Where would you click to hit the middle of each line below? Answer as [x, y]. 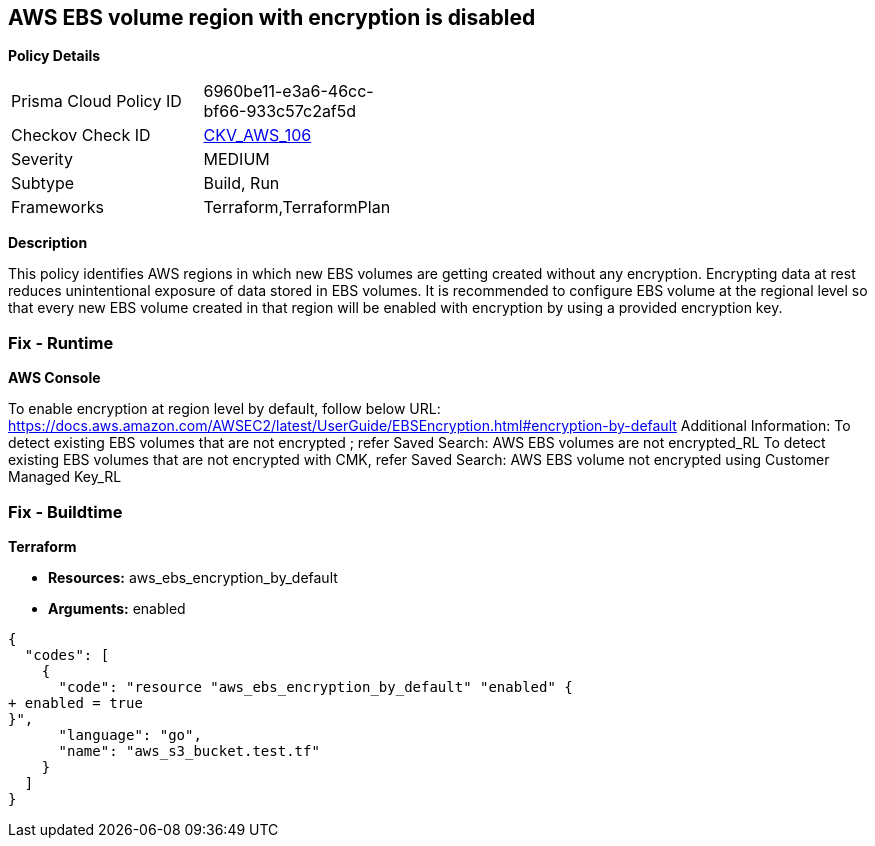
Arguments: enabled [117, 608]
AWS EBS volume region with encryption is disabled [272, 17]
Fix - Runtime [61, 342]
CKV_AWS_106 [257, 135]
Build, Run [241, 183]
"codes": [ [67, 654]
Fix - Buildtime [65, 511]
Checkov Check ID [81, 135]
